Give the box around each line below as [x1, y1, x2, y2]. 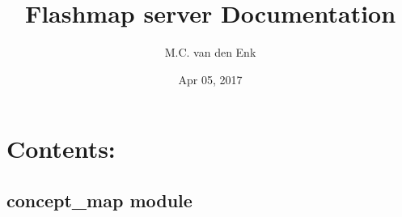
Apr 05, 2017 [178, 70, 243, 87]
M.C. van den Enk [164, 44, 256, 61]
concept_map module [6, 187, 193, 212]
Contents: [6, 132, 116, 165]
